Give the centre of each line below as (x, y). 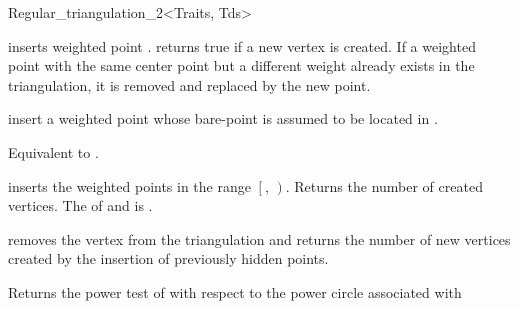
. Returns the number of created (384, 185)
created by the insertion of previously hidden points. (168, 258)
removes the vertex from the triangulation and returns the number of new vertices (259, 238)
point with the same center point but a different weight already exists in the (241, 65)
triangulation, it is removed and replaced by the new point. (189, 84)
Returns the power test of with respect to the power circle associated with (235, 291)
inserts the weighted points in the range (129, 185)
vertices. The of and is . (80, 205)
